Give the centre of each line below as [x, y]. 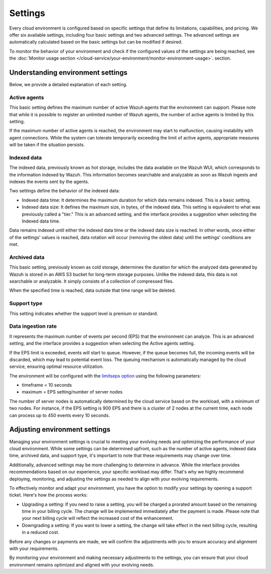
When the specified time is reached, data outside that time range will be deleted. [93, 290]
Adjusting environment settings [60, 429]
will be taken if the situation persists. [47, 145]
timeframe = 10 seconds [47, 385]
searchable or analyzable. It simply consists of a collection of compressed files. [92, 281]
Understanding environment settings [68, 72]
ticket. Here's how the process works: [48, 495]
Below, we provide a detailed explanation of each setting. [68, 85]
